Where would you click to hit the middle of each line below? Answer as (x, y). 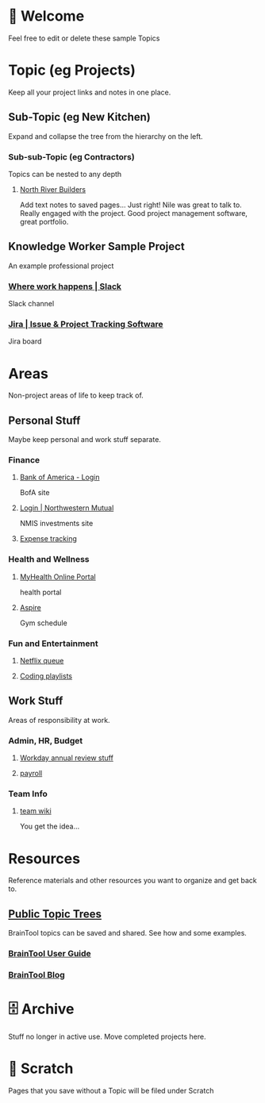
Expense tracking (48, 539)
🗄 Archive (41, 1009)
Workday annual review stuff (66, 758)
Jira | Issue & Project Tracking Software (86, 325)
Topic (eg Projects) (72, 70)
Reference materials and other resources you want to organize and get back (133, 881)
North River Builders (53, 189)
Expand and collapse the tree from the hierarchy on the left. (106, 136)
